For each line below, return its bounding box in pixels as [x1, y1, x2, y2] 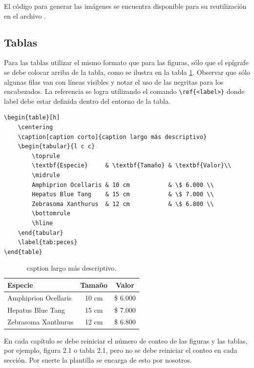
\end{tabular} [18, 229, 63, 236]
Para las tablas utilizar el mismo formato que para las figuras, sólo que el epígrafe [4, 57, 249, 68]
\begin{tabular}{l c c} [18, 143, 95, 150]
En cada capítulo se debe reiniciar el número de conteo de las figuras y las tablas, [4, 335, 248, 345]
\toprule [32, 152, 60, 160]
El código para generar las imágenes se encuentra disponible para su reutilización [4, 1, 247, 11]
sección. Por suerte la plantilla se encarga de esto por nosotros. [4, 354, 192, 365]
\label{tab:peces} [18, 239, 78, 246]
